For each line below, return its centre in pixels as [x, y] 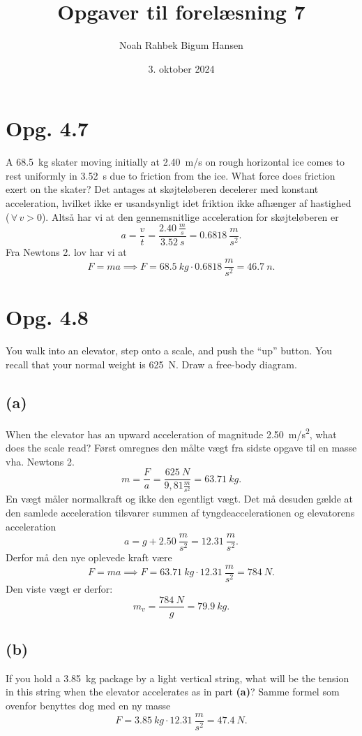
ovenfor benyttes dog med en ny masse [88, 705]
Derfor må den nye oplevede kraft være [89, 557]
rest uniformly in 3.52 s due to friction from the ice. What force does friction [171, 175]
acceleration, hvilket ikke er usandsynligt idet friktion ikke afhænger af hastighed [179, 203]
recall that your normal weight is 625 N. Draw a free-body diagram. [151, 364]
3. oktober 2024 [181, 68]
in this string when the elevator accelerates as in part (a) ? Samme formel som [173, 692]
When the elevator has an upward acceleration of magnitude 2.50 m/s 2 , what [171, 433]
